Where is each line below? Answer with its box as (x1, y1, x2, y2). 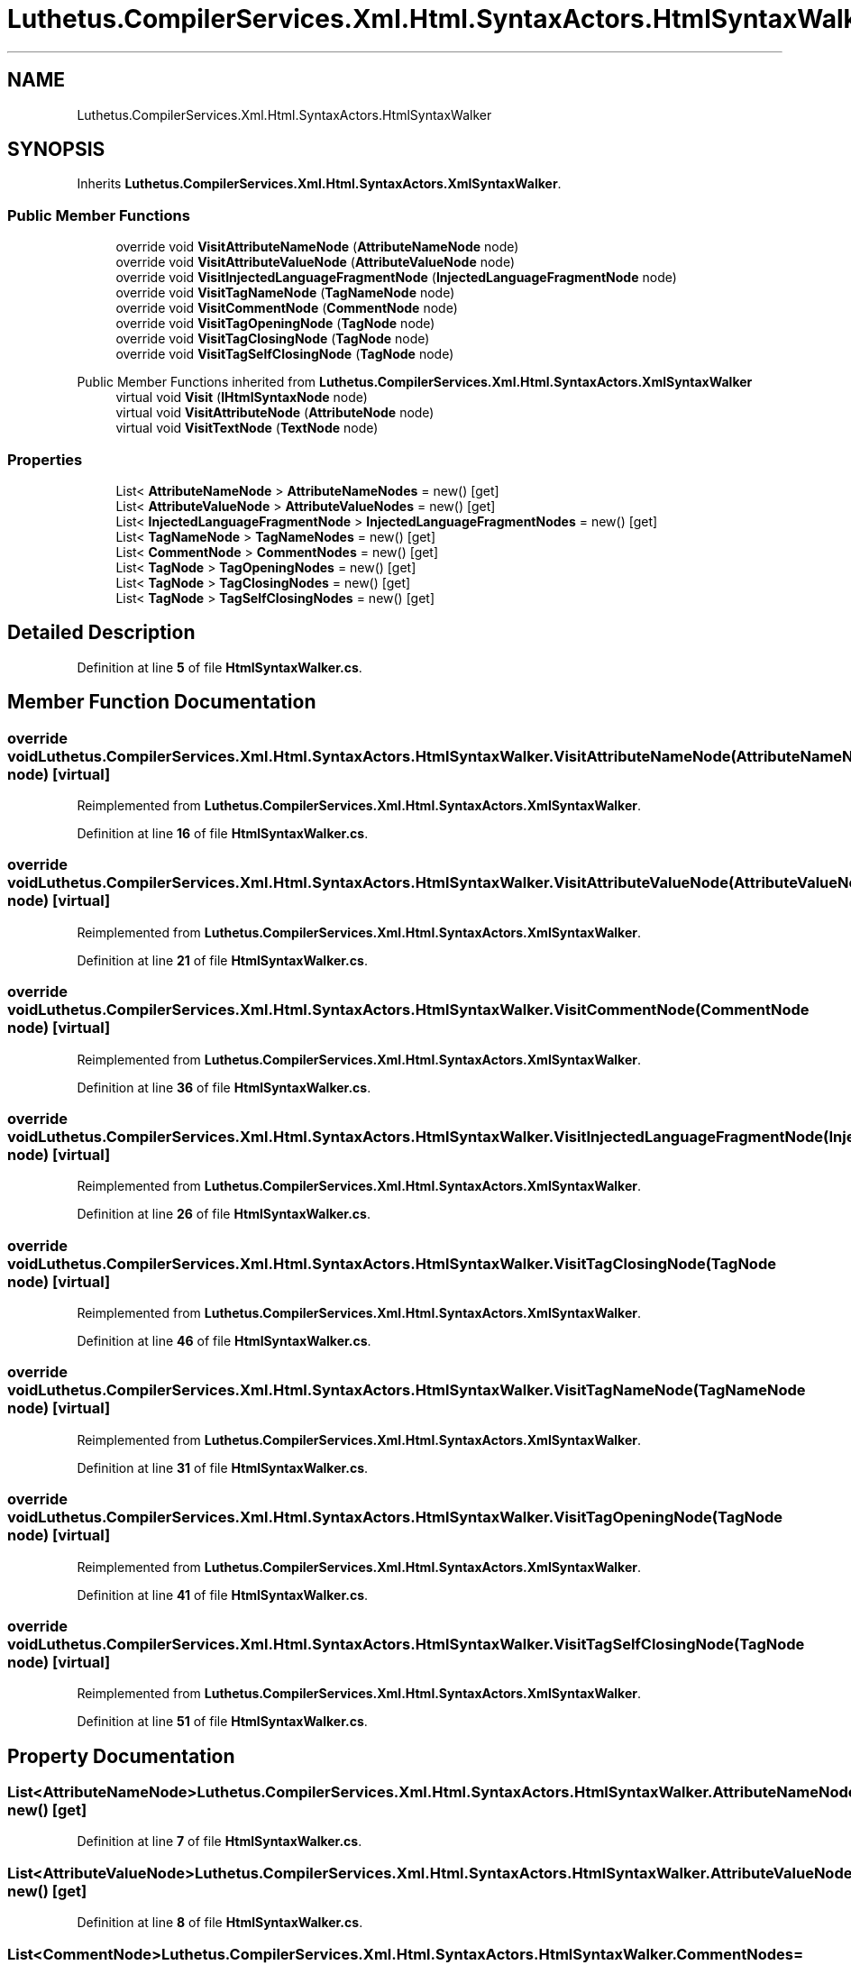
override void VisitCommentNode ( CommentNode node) (115, 300, 458, 316)
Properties (7, 450, 83, 469)
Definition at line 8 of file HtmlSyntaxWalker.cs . (77, 1915, 363, 1931)
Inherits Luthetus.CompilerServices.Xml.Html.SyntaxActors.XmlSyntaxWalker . (77, 176, 562, 192)
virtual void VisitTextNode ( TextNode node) (115, 420, 379, 436)
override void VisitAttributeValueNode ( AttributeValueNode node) (115, 254, 516, 270)
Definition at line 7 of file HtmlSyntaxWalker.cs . (77, 1833, 362, 1850)
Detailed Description (7, 621, 196, 644)
